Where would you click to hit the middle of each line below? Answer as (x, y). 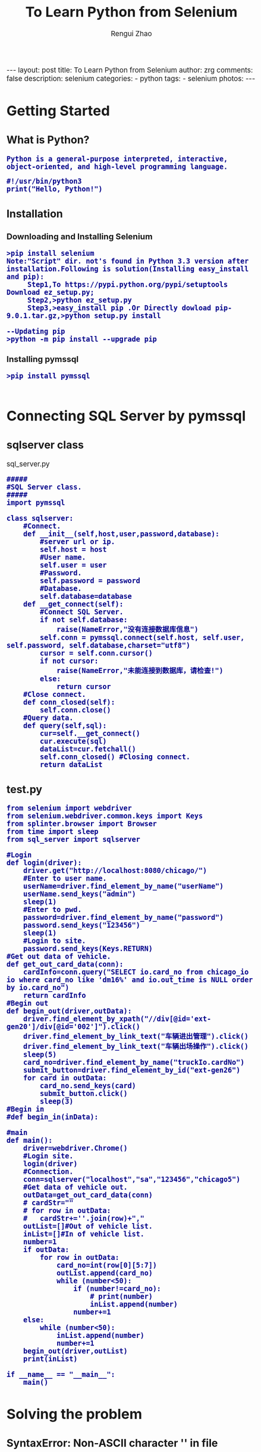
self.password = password (90, 581)
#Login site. (48, 1156)
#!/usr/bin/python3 (44, 181)
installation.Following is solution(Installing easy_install (128, 269)
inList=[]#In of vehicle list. (84, 1234)
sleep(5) (40, 1055)
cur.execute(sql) (73, 741)
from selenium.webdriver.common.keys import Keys (105, 816)
